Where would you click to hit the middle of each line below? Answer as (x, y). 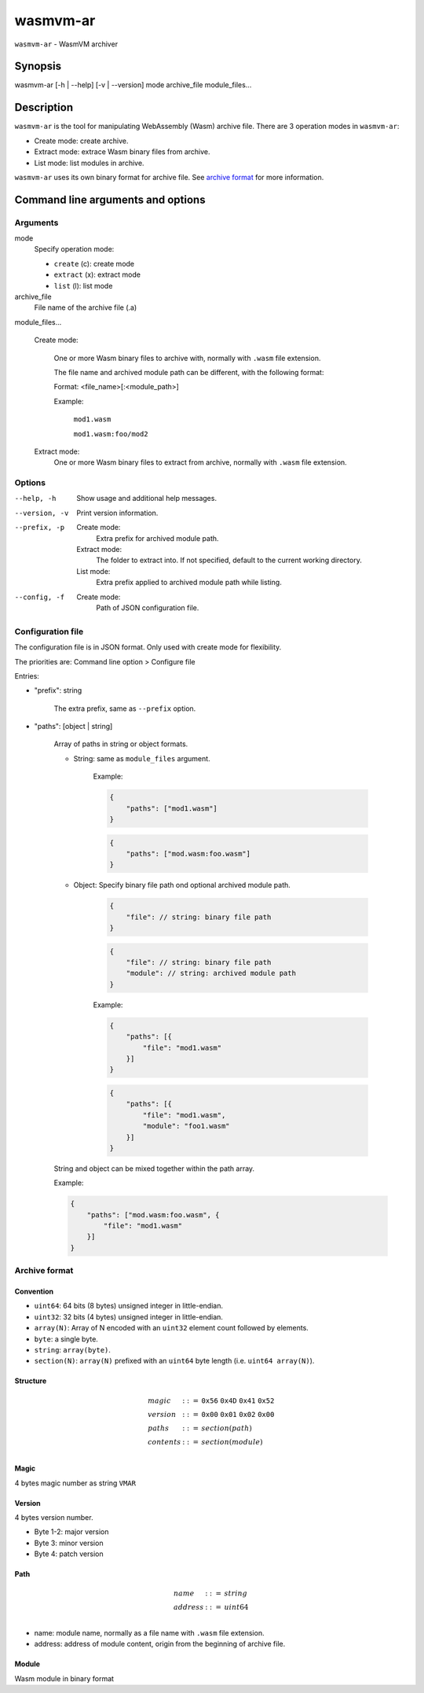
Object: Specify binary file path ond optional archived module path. (182, 885)
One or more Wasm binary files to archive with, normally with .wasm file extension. (187, 358)
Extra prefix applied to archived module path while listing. (189, 583)
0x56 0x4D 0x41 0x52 (238, 1400)
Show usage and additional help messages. (147, 499)
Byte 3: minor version (69, 1543)
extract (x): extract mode (97, 274)
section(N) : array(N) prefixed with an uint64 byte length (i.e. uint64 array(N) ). (174, 1361)
